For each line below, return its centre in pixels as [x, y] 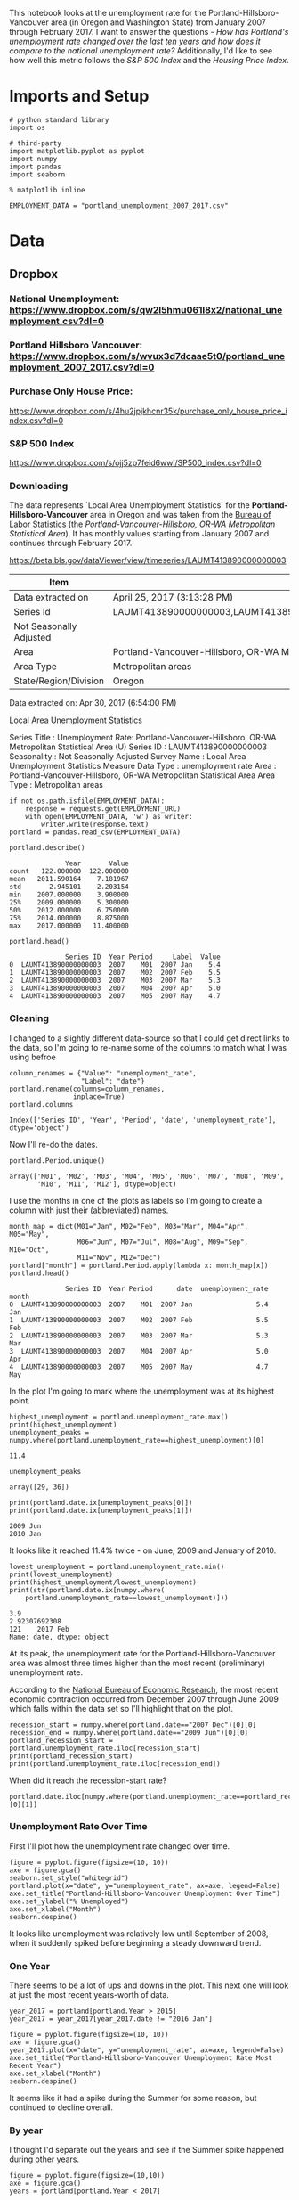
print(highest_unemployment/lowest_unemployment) [103, 1582]
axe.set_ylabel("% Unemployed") [69, 1901]
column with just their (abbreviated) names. [89, 1210]
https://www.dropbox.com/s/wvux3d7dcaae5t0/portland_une [147, 356]
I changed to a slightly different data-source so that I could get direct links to [149, 1038]
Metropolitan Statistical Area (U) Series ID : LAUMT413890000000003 [138, 747]
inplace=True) [99, 1096]
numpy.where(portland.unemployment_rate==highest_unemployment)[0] [137, 1440]
